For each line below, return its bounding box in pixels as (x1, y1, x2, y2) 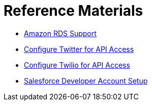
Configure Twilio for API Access (24, 60, 130, 69)
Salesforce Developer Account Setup (24, 76, 148, 85)
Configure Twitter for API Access (24, 44, 134, 54)
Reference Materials (4, 2, 143, 19)
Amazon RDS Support (24, 29, 97, 38)
